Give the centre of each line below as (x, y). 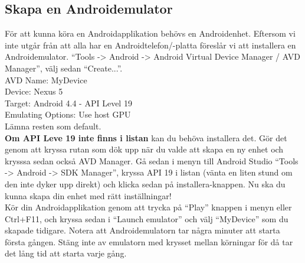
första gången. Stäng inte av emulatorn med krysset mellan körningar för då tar (149, 241)
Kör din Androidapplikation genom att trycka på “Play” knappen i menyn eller (148, 207)
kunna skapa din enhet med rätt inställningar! (88, 195)
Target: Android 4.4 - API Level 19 (68, 103)
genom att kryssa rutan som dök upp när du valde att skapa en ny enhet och (144, 149)
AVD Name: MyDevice (46, 79)
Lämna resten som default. (53, 126)
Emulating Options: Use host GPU (68, 114)
